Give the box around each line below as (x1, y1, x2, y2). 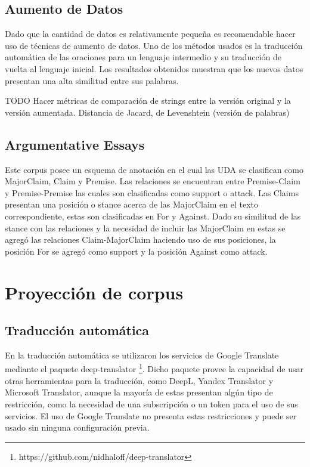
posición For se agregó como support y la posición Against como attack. (5, 245, 268, 257)
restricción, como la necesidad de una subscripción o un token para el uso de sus (5, 397, 298, 410)
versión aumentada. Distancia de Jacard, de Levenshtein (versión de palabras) (5, 106, 290, 118)
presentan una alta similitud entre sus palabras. (5, 74, 179, 86)
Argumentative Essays (5, 135, 145, 153)
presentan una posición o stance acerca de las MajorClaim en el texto (5, 198, 259, 211)
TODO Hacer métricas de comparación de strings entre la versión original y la (5, 94, 291, 107)
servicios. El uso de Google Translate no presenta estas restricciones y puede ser (5, 409, 297, 422)
